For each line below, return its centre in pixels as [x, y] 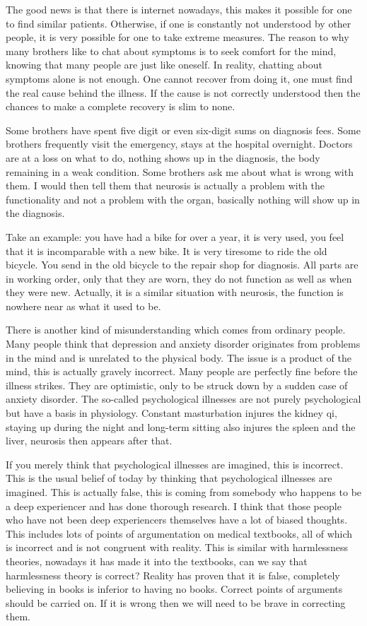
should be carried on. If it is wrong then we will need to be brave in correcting [176, 602]
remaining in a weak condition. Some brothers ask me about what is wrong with [180, 171]
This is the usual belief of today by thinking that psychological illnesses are [169, 478]
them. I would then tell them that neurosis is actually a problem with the [165, 185]
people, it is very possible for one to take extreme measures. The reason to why [177, 37]
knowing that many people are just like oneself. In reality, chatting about [164, 65]
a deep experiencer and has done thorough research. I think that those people [174, 506]
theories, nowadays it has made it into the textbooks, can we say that [157, 561]
